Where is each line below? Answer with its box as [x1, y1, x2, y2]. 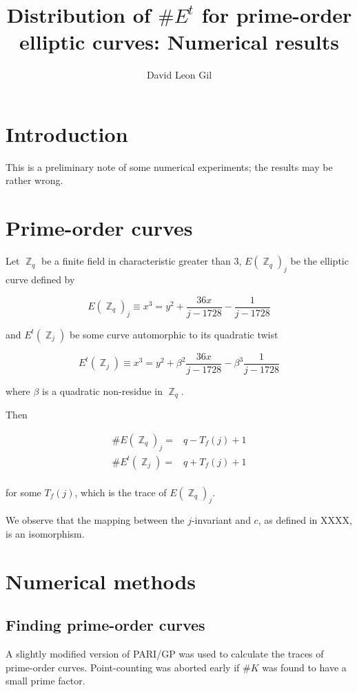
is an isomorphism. [6, 527, 85, 540]
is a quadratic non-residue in [42, 383, 163, 398]
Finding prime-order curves [6, 614, 205, 635]
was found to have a [262, 660, 347, 674]
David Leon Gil [146, 68, 212, 82]
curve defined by [6, 272, 75, 286]
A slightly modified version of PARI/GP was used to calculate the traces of [6, 647, 324, 661]
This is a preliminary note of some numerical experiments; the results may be [6, 159, 333, 174]
